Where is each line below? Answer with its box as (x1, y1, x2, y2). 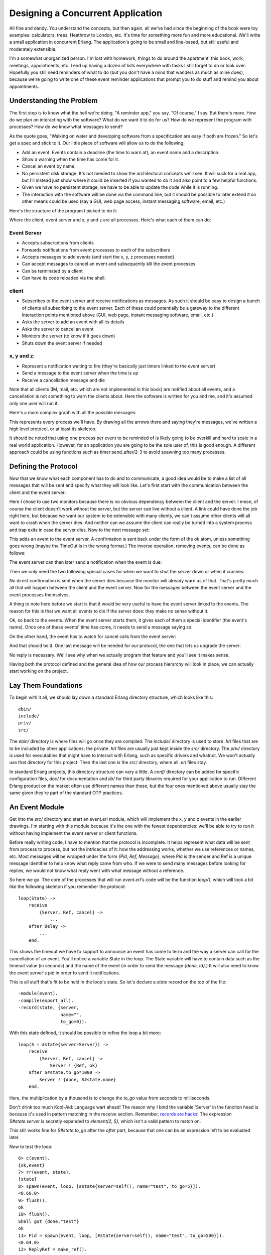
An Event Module (9, 803, 64, 811)
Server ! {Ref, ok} (50, 1062, 98, 1068)
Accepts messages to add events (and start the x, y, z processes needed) (22, 254, 175, 260)
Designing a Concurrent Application (9, 8, 163, 19)
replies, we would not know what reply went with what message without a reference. (9, 867, 185, 873)
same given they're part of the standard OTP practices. (9, 790, 123, 796)
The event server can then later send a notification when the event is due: (9, 559, 162, 565)
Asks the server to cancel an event (22, 326, 94, 332)
